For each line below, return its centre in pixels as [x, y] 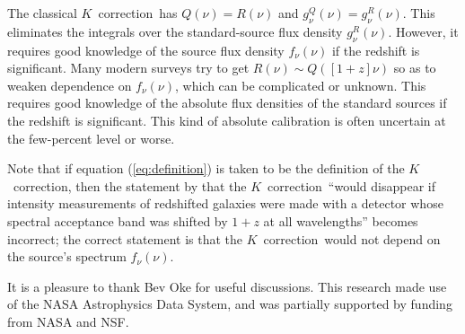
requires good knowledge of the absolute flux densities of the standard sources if [227, 103]
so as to [415, 68]
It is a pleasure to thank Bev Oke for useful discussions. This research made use [227, 286]
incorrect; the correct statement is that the [125, 238]
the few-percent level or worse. [91, 138]
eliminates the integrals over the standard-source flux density [175, 31]
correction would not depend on [352, 238]
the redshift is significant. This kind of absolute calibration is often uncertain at [227, 120]
